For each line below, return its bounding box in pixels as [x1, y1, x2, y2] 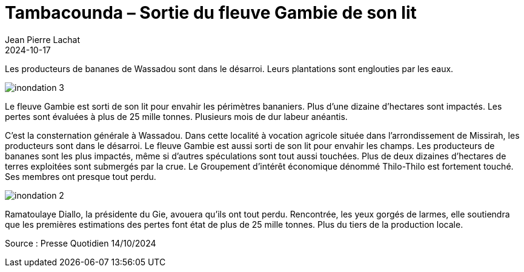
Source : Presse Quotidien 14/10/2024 [5, 237, 156, 248]
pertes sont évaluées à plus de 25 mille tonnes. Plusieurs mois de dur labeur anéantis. [5, 111, 348, 122]
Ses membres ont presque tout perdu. [5, 171, 156, 182]
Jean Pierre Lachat [5, 34, 80, 45]
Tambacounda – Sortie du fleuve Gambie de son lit [5, 2, 417, 23]
